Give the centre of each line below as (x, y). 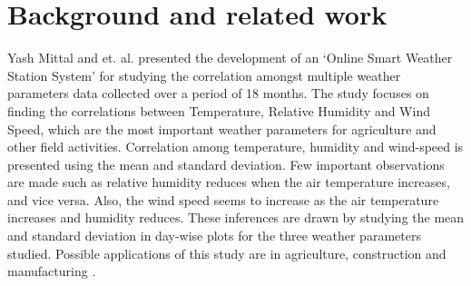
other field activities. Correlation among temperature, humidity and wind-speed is (235, 147)
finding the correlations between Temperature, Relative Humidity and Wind (219, 110)
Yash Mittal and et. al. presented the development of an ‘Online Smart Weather (230, 58)
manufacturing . (52, 271)
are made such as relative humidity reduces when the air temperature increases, (229, 182)
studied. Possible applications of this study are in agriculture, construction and (227, 253)
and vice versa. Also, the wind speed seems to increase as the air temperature (223, 199)
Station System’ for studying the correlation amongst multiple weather (204, 75)
